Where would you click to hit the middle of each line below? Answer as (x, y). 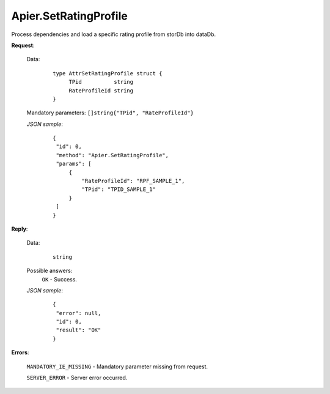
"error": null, (79, 313)
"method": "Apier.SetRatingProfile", (112, 155)
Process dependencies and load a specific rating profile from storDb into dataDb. (114, 34)
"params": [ (74, 164)
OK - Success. (60, 279)
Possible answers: (50, 271)
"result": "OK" (79, 330)
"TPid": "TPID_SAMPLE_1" (119, 189)
